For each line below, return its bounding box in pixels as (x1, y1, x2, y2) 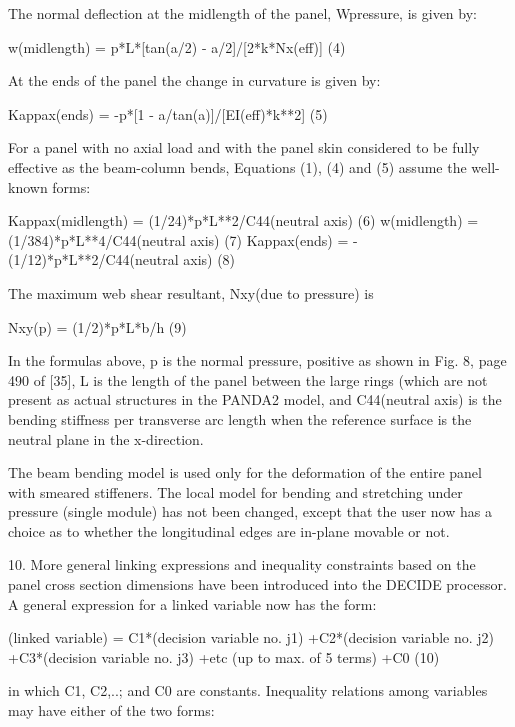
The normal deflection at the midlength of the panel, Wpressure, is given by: (8, 3, 477, 23)
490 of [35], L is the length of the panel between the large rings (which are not (8, 369, 488, 390)
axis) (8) (183, 249, 236, 270)
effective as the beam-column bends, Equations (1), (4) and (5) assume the (8, 156, 467, 177)
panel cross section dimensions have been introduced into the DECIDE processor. (8, 574, 507, 595)
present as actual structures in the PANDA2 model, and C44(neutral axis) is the (8, 389, 502, 410)
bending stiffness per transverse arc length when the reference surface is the (8, 408, 472, 429)
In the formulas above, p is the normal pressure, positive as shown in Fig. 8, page (8, 350, 507, 371)
